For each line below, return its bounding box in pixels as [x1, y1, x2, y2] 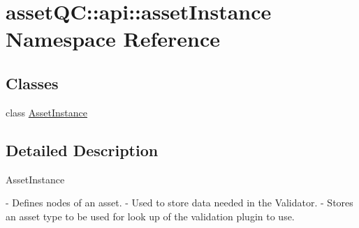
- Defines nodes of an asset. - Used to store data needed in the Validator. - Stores [6, 195, 353, 210]
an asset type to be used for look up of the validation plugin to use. [6, 208, 295, 223]
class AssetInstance [6, 105, 88, 119]
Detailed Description [6, 139, 159, 160]
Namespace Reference [6, 24, 220, 53]
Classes [6, 72, 59, 93]
